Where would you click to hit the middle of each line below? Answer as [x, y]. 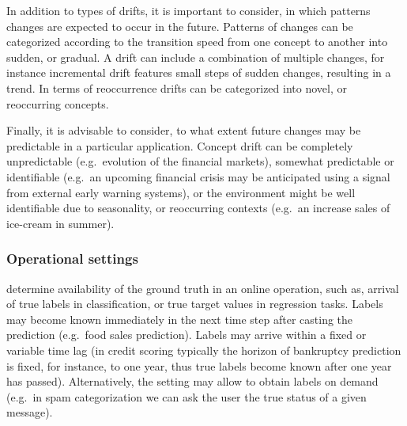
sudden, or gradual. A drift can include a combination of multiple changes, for [196, 57]
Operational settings [72, 259]
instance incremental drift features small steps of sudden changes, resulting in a [199, 72]
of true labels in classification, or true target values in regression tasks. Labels [195, 304]
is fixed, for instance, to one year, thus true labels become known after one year [199, 365]
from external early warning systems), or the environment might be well [181, 192]
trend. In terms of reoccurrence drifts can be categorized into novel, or [177, 87]
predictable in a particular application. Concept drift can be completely [180, 145]
